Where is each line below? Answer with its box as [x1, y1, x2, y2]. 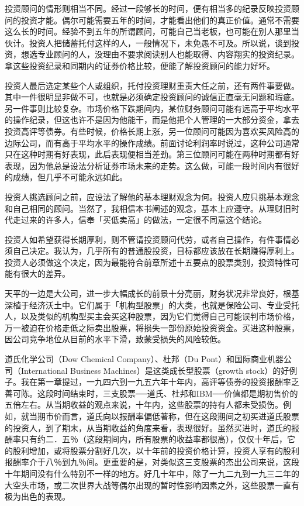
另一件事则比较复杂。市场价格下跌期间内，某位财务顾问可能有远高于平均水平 [5, 102, 299, 114]
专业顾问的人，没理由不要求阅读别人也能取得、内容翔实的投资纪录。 [37, 48, 299, 60]
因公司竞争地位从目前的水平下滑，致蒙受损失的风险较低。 [5, 333, 226, 345]
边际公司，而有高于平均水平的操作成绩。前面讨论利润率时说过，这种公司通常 [5, 136, 299, 149]
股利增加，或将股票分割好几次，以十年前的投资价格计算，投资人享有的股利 [12, 444, 299, 456]
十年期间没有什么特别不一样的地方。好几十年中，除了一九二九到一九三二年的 [5, 467, 299, 479]
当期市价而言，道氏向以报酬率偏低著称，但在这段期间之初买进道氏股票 [29, 410, 299, 422]
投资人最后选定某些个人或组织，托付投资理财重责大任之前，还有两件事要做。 [5, 79, 299, 91]
